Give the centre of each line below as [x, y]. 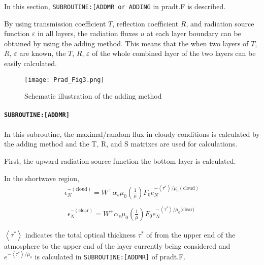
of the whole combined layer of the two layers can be [174, 53]
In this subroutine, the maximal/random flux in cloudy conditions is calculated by [132, 134]
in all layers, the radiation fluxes [88, 33]
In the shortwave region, [42, 178]
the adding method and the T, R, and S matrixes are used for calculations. [121, 144]
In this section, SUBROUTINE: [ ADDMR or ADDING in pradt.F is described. [115, 6]
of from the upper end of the [191, 234]
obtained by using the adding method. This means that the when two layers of [126, 43]
